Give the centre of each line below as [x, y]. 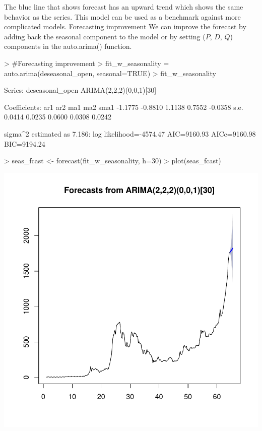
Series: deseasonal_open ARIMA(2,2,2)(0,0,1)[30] [80, 90]
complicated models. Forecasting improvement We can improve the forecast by [125, 26]
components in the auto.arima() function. [68, 46]
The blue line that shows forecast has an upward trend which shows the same [124, 7]
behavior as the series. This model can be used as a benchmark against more [122, 16]
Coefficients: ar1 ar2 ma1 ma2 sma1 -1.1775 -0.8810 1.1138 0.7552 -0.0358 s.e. [124, 107]
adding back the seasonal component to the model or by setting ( [105, 36]
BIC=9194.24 [25, 143]
